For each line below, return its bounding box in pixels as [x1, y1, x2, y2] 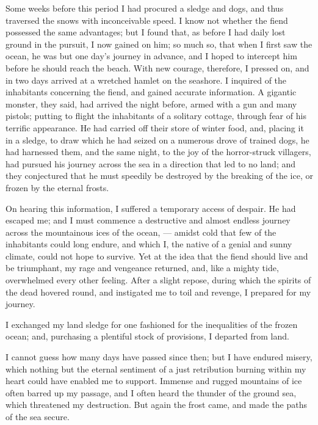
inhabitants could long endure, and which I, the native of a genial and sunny [5, 238, 292, 250]
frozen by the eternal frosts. [5, 181, 109, 194]
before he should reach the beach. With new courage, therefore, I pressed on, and [5, 61, 309, 74]
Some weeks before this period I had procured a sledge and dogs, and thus [5, 2, 284, 14]
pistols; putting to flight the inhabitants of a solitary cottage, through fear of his [5, 109, 306, 122]
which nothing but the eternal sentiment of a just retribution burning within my [5, 362, 306, 375]
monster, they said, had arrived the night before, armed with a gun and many [5, 97, 297, 110]
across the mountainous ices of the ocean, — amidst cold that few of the [5, 225, 276, 238]
